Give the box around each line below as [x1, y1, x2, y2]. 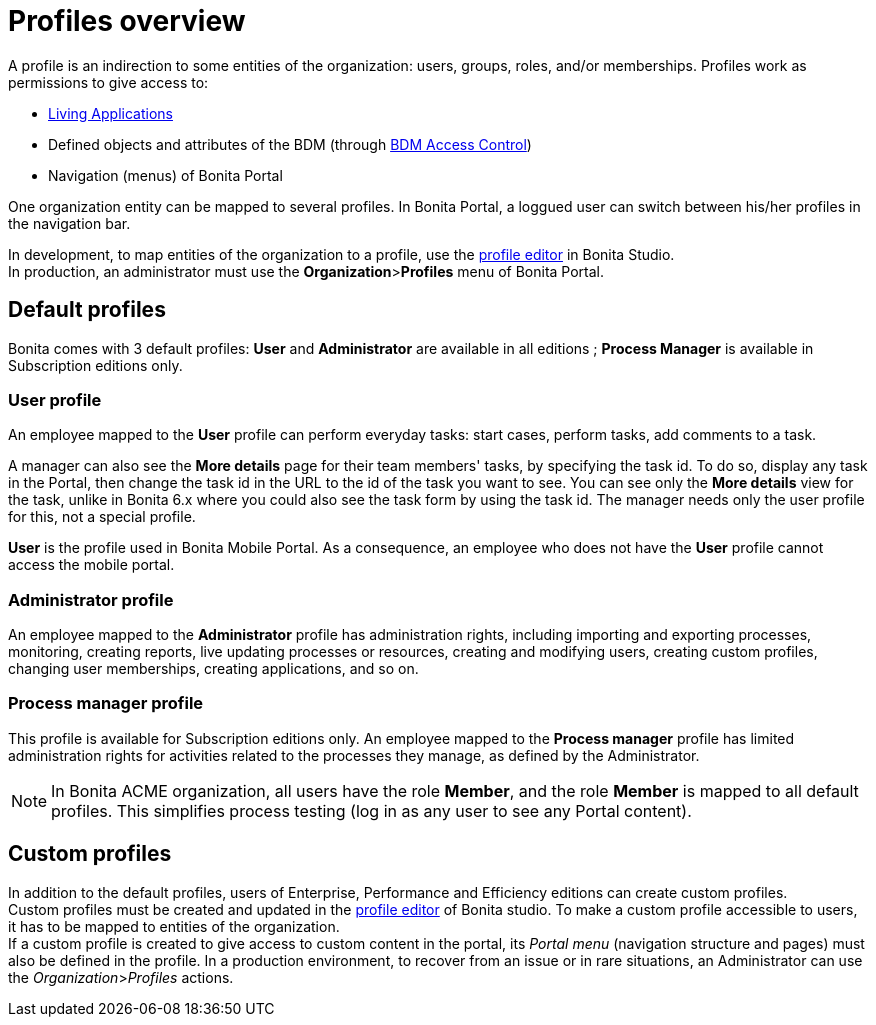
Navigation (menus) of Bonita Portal [48, 166, 283, 184]
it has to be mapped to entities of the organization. [8, 917, 340, 935]
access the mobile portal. [8, 556, 175, 574]
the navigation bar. [8, 214, 131, 232]
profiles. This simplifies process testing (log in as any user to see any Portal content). [51, 800, 692, 821]
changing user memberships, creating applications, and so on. [8, 660, 419, 678]
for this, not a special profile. [8, 508, 196, 526]
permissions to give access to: [8, 73, 209, 91]
